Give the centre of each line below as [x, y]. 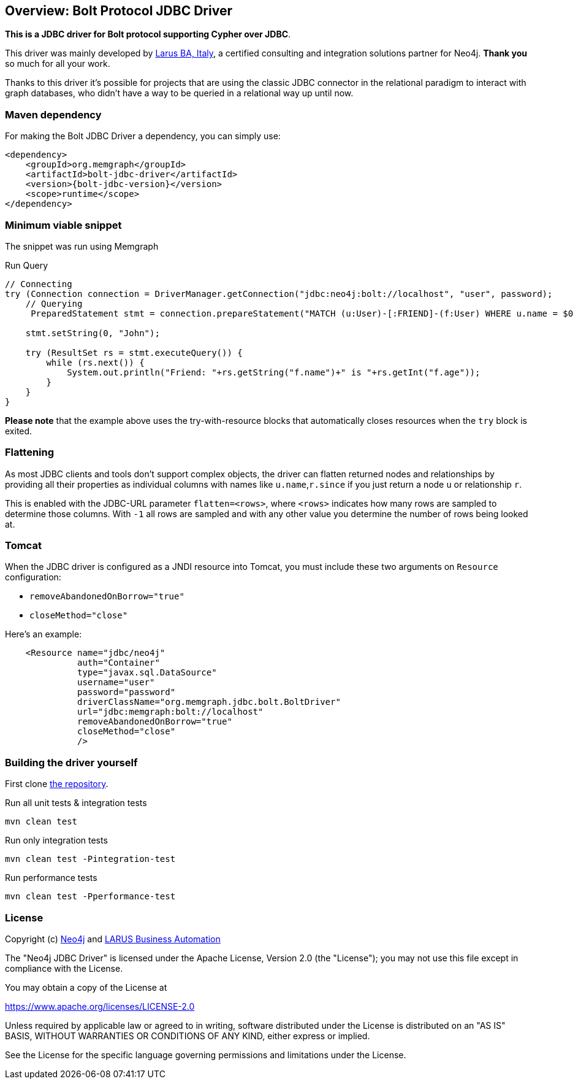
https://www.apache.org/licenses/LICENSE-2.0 [100, 1006]
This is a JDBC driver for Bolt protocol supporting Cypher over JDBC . [148, 34]
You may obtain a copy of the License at [86, 987]
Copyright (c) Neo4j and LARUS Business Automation [113, 939]
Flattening [30, 452]
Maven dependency [53, 114]
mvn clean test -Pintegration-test [90, 859]
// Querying [54, 303]
